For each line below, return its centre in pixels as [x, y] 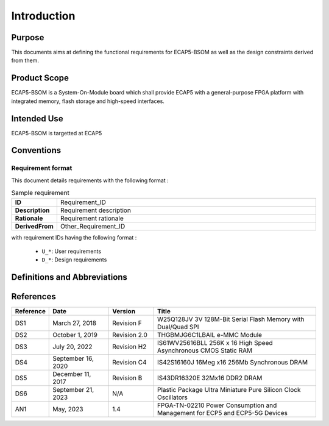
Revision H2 [129, 347]
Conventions [36, 150]
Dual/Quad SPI [178, 327]
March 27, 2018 [75, 323]
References [34, 296]
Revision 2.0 [130, 335]
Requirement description [95, 210]
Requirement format [42, 168]
